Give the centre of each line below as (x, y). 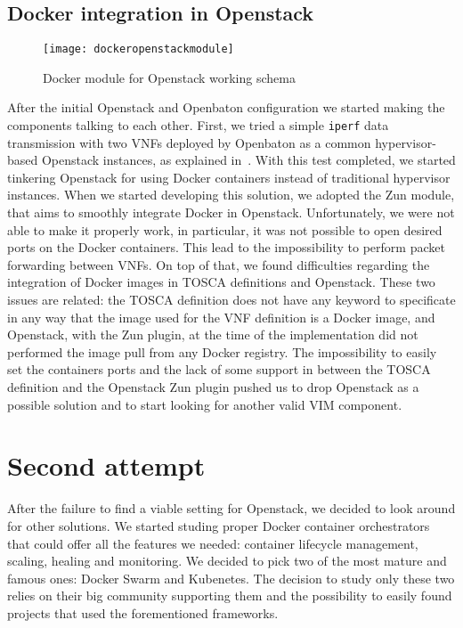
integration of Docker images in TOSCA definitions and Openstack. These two (221, 282)
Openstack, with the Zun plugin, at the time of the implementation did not (213, 334)
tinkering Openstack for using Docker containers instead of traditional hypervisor (229, 177)
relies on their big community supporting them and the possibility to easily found (230, 595)
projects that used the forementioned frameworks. (143, 612)
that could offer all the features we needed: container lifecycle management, (213, 543)
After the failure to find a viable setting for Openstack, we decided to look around (231, 508)
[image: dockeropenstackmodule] (138, 49)
